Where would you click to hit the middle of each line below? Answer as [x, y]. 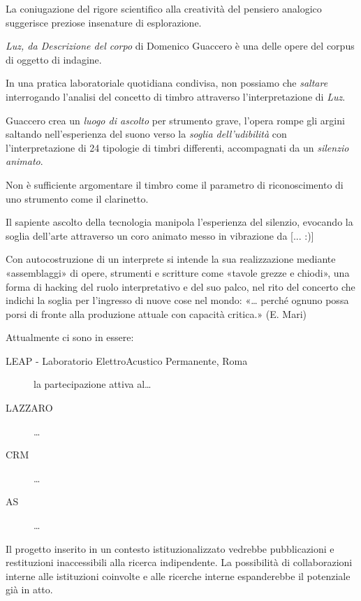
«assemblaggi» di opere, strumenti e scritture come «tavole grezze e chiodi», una [178, 272]
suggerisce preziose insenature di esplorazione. [104, 22]
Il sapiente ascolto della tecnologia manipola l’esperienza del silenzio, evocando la [179, 222]
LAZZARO [29, 408]
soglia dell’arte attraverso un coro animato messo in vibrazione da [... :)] [160, 235]
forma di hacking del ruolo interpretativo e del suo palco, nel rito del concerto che [180, 286]
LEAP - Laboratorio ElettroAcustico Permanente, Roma [127, 360]
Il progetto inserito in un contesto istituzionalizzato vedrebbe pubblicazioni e [170, 548]
